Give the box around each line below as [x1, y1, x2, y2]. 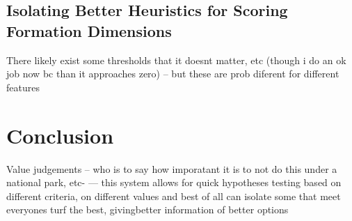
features [6, 79, 40, 94]
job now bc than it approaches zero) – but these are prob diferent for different [6, 66, 339, 81]
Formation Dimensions [6, 20, 172, 41]
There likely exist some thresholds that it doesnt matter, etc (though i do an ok [6, 52, 346, 67]
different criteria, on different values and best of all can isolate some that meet [6, 188, 341, 203]
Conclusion [6, 121, 114, 149]
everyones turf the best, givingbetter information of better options [6, 202, 289, 217]
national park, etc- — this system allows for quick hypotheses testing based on [6, 175, 342, 190]
